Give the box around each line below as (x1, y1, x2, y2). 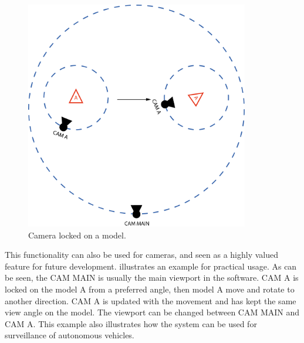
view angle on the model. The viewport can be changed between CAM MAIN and (5, 306, 300, 318)
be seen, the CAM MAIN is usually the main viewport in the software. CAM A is (5, 271, 299, 284)
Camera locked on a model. (28, 228, 126, 241)
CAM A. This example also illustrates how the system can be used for (5, 317, 257, 329)
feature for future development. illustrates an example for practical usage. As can (5, 260, 297, 272)
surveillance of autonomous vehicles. (5, 329, 134, 341)
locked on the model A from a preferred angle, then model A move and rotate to (5, 283, 295, 295)
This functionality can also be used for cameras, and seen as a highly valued (5, 248, 279, 261)
